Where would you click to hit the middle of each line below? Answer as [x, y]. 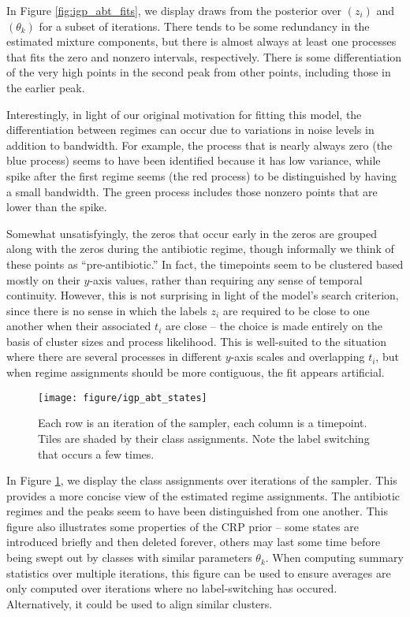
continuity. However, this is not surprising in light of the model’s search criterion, [203, 295]
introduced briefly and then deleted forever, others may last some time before [194, 542]
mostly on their [43, 279]
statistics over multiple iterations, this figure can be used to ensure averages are [199, 572]
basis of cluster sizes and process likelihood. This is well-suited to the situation [196, 341]
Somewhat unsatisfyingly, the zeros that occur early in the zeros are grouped [192, 233]
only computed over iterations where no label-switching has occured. [172, 588]
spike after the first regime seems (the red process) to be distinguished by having [202, 175]
